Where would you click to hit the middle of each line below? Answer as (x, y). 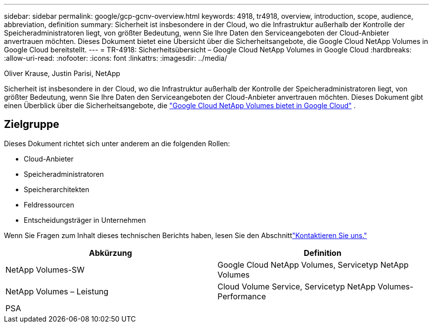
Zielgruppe (32, 124)
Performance (242, 296)
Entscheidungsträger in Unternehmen (85, 220)
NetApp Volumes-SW (45, 269)
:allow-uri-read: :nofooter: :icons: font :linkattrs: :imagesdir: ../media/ (116, 58)
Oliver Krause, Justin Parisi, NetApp (62, 73)
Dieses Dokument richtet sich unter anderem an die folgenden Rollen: (117, 143)
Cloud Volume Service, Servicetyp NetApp (297, 286)
